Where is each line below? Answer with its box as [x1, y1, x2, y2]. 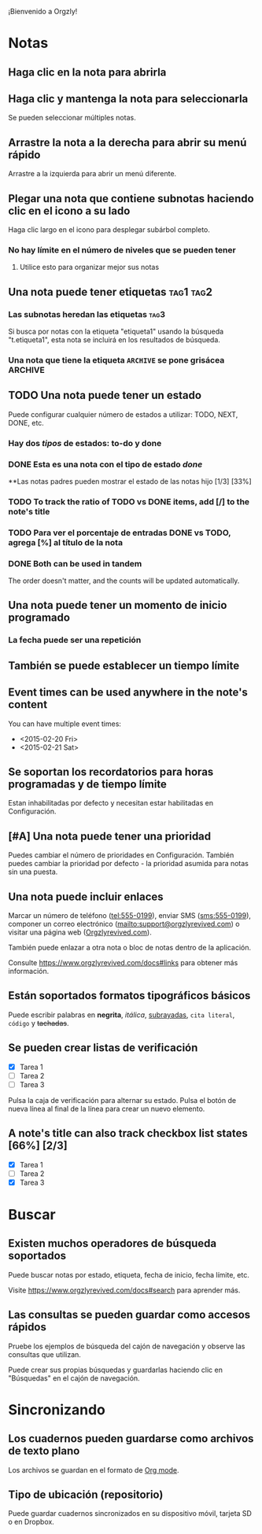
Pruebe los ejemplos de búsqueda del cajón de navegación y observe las [8, 1341, 245, 1351]
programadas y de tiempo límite [8, 778, 168, 791]
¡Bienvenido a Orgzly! [8, 7, 78, 16]
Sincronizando [8, 1400, 106, 1418]
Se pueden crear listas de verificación [8, 1042, 198, 1055]
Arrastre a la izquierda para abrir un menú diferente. [8, 169, 177, 179]
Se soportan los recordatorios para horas [8, 765, 214, 778]
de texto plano [8, 1444, 80, 1458]
